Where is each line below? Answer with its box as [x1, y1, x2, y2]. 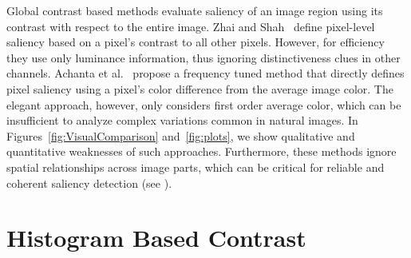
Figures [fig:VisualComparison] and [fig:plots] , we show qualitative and [6, 127, 355, 144]
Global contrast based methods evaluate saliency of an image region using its [6, 2, 383, 18]
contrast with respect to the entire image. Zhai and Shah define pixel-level [6, 18, 375, 34]
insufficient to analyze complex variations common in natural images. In [6, 112, 358, 129]
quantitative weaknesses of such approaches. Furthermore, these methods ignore [6, 143, 397, 160]
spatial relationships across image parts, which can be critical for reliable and [6, 158, 385, 175]
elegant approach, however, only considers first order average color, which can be [6, 96, 401, 113]
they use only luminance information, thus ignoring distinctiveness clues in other [6, 49, 401, 65]
